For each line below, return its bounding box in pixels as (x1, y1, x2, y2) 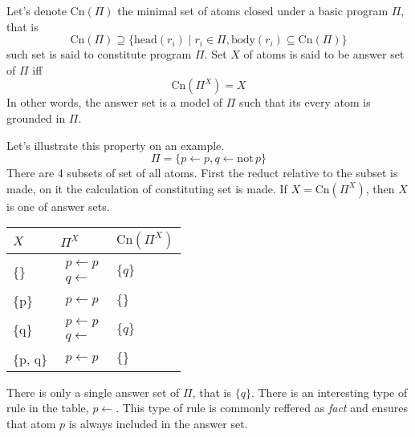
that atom (6, 415, 56, 432)
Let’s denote (6, 2, 67, 18)
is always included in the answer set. (68, 415, 248, 432)
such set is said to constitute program (6, 46, 192, 63)
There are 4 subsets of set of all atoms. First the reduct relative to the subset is (6, 164, 398, 181)
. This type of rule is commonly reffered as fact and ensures (116, 399, 408, 416)
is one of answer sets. (6, 197, 110, 214)
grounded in (6, 109, 66, 126)
